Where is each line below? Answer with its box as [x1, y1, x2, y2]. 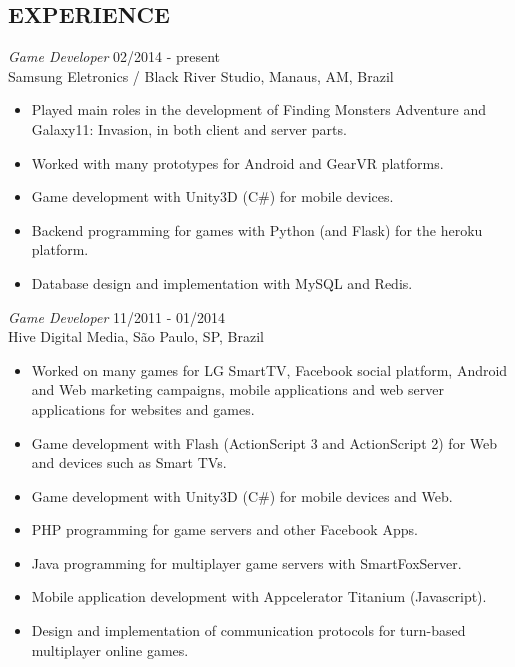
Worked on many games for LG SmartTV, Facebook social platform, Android [31, 359, 508, 380]
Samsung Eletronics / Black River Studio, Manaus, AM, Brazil [8, 65, 394, 86]
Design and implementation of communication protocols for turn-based [31, 620, 466, 641]
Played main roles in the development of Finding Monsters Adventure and [31, 99, 486, 120]
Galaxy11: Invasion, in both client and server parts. [31, 118, 347, 139]
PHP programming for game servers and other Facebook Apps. [31, 519, 418, 540]
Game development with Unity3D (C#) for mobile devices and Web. [31, 485, 453, 506]
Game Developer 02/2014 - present [8, 46, 221, 67]
